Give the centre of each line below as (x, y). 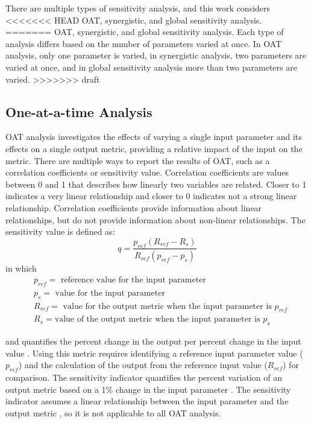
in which (21, 268)
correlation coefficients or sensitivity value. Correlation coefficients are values (147, 172)
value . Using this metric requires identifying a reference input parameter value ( (154, 353)
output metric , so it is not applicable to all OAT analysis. (113, 413)
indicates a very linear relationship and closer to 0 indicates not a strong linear (151, 196)
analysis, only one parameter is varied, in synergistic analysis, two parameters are (156, 55)
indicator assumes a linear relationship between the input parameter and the (147, 401)
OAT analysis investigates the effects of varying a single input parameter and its (154, 137)
